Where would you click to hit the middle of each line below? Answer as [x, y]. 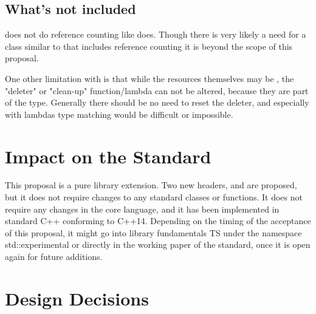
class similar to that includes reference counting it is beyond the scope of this [149, 46]
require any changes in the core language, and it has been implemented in [142, 209]
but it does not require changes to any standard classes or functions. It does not [154, 197]
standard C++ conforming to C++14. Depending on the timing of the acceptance [158, 221]
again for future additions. [54, 257]
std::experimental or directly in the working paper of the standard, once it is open [158, 244]
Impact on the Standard [108, 156]
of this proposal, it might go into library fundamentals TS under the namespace [153, 232]
